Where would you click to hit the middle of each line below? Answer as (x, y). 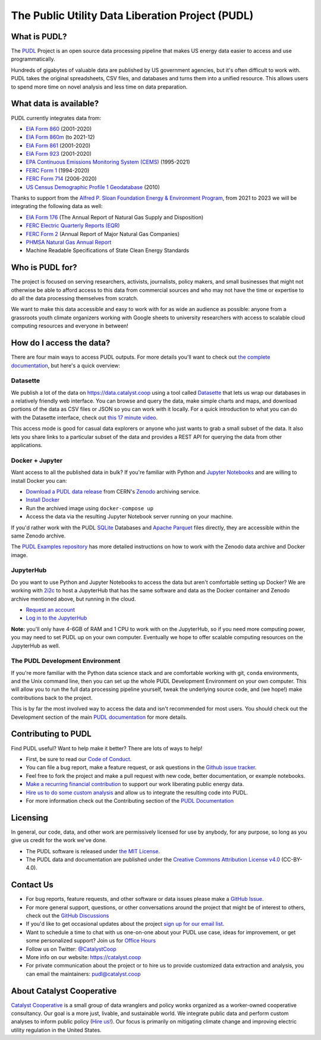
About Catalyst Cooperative (64, 991)
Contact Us (32, 885)
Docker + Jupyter (37, 460)
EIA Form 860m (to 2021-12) (60, 137)
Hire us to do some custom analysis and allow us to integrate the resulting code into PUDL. (137, 792)
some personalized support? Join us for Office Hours (91, 941)
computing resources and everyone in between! (70, 326)
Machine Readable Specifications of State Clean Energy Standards (108, 250)
